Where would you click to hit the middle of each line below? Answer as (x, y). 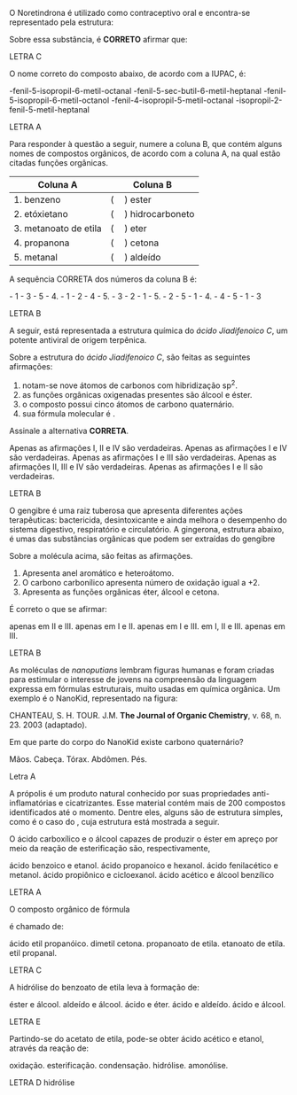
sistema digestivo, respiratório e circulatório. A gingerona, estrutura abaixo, (147, 529)
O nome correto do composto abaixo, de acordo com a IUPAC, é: (128, 74)
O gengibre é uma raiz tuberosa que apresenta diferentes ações (126, 510)
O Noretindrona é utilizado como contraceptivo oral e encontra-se (130, 13)
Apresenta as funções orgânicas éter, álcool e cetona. (121, 592)
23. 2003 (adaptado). (48, 725)
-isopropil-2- (259, 100)
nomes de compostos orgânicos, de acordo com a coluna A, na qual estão (145, 153)
